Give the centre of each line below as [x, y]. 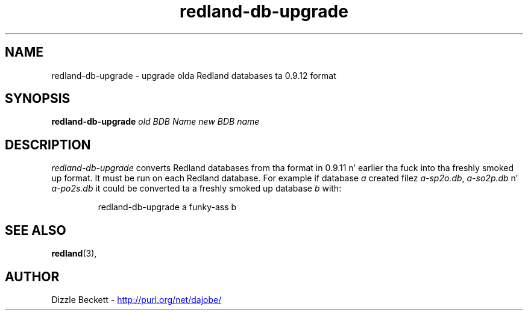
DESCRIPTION [48, 145]
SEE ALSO [36, 230]
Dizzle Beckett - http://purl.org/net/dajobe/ [137, 299]
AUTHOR [32, 276]
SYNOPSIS [38, 99]
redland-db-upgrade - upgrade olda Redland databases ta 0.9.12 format [194, 75]
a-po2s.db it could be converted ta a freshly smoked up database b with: [196, 189]
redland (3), [74, 254]
